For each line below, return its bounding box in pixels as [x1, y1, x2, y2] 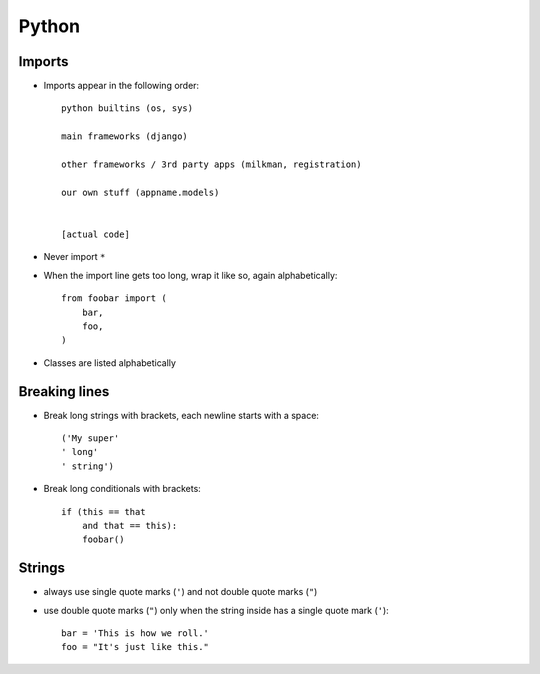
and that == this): [81, 520, 178, 531]
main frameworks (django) [61, 131, 189, 142]
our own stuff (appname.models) [61, 186, 220, 198]
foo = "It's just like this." [61, 641, 210, 653]
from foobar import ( [61, 293, 167, 304]
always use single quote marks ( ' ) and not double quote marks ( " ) [43, 586, 318, 598]
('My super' [61, 433, 120, 444]
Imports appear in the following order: [43, 80, 200, 92]
